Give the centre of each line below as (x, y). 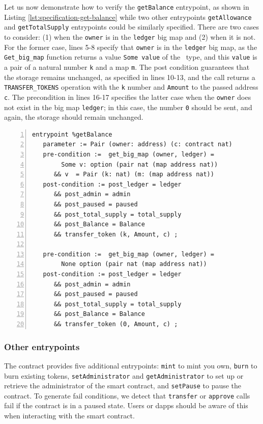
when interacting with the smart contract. (69, 416)
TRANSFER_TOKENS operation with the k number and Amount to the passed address (131, 87)
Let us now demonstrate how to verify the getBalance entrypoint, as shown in (127, 7)
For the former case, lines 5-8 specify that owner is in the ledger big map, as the (131, 47)
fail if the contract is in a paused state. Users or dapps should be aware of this (126, 405)
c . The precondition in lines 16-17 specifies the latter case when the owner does (128, 97)
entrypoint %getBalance (72, 134)
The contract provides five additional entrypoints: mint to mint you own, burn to (131, 365)
